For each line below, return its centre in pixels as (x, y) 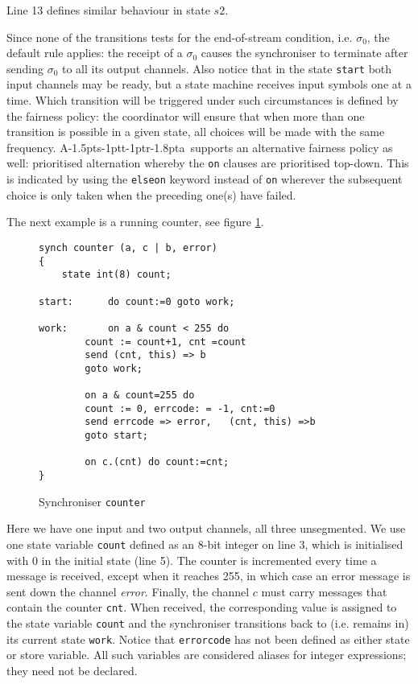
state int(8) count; (116, 275)
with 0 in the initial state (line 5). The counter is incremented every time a (192, 560)
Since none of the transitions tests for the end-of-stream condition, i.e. (180, 37)
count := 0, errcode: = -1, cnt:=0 (180, 408)
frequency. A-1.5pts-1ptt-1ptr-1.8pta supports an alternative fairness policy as (200, 147)
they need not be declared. (72, 670)
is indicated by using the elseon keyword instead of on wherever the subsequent (205, 179)
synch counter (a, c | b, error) (128, 247)
